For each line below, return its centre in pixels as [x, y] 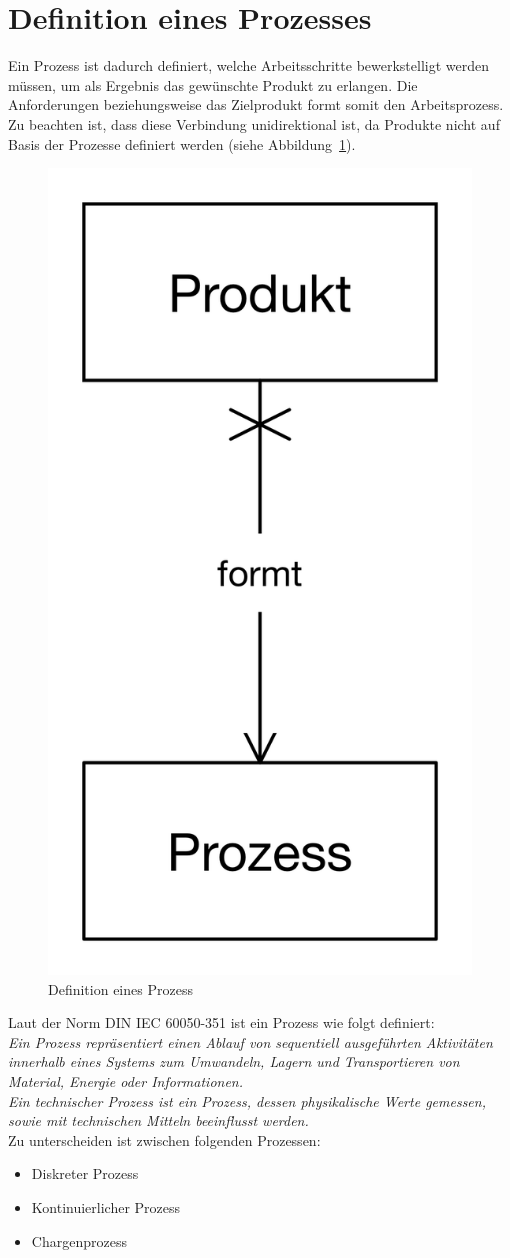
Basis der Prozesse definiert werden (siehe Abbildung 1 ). [182, 143]
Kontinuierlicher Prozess [106, 1207]
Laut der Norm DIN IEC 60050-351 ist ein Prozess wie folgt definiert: [221, 1022]
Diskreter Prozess [85, 1173]
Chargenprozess [79, 1240]
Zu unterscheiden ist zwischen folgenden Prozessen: [164, 1139]
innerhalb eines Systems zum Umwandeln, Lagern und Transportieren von [234, 1061]
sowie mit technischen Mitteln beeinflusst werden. [158, 1120]
